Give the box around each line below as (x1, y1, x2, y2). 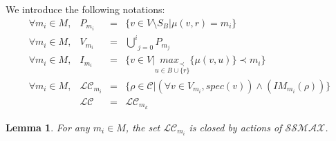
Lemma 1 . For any (6, 120, 90, 134)
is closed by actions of (189, 120, 282, 134)
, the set (125, 120, 160, 134)
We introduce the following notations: (6, 2, 165, 16)
